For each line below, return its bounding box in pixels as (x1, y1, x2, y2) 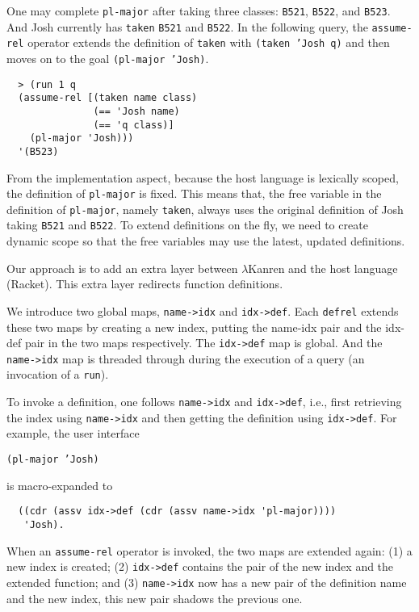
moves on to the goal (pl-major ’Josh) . (6, 49, 209, 66)
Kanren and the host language (248, 259, 398, 276)
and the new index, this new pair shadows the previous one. (6, 589, 303, 606)
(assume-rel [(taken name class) (18, 92, 198, 104)
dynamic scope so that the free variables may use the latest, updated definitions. (6, 233, 405, 249)
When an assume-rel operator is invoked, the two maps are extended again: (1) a (6, 542, 413, 559)
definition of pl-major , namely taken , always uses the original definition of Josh (6, 200, 404, 217)
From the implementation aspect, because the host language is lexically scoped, (6, 169, 399, 186)
